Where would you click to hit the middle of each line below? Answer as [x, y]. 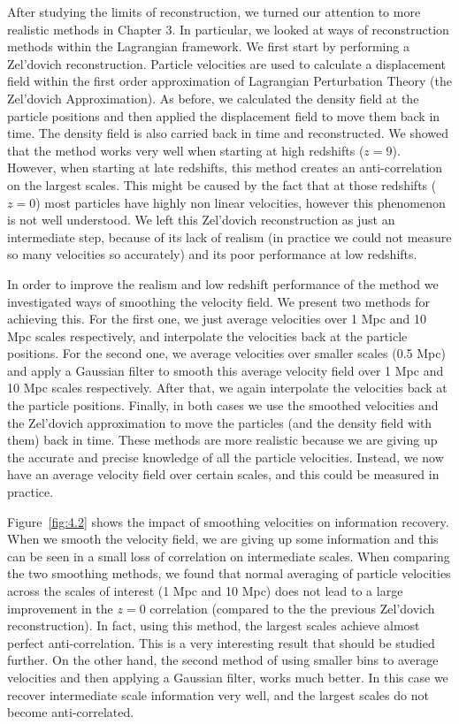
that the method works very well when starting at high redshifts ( [186, 150]
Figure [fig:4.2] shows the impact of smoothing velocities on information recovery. [228, 521]
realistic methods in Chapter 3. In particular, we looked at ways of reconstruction [228, 29]
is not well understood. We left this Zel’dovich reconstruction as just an [201, 220]
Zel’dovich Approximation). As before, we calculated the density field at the [213, 98]
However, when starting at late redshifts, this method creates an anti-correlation [225, 168]
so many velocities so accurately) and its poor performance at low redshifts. [212, 254]
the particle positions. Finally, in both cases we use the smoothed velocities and [223, 405]
